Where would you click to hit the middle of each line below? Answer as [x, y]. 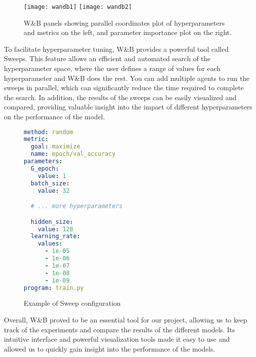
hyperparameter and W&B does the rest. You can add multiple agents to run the [127, 78]
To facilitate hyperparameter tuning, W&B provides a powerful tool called [116, 49]
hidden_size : [52, 222]
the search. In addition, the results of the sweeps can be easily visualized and [120, 97]
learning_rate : [55, 236]
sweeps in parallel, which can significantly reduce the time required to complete [124, 88]
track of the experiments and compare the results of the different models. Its [120, 329]
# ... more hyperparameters [77, 206]
